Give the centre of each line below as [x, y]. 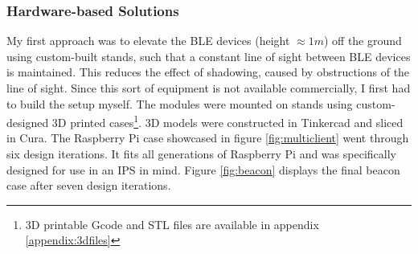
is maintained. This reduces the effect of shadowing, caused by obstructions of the [208, 72]
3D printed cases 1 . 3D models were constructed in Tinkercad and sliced [227, 121]
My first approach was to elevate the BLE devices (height [148, 41]
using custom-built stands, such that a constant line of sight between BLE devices [209, 56]
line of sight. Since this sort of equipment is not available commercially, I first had [209, 88]
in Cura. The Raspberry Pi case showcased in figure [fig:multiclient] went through [208, 138]
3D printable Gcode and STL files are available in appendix [172, 224]
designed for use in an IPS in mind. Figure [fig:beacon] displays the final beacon [203, 169]
